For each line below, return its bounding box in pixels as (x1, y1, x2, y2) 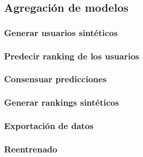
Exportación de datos (4, 119, 94, 132)
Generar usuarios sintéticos (4, 26, 118, 39)
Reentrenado (4, 142, 58, 155)
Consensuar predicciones (4, 73, 107, 85)
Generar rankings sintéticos (4, 96, 119, 109)
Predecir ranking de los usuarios (4, 49, 139, 62)
